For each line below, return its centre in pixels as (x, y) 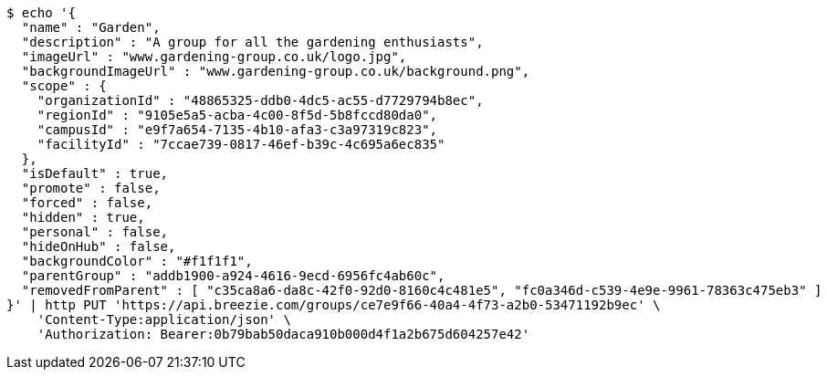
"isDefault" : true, (95, 173)
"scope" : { (64, 86)
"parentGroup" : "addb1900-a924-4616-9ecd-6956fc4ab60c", (233, 276)
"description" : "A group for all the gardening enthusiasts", (252, 42)
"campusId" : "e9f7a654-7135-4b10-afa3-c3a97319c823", (237, 130)
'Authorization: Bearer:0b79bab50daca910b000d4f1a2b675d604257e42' (283, 334)
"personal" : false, (95, 232)
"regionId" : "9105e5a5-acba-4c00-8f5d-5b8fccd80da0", (237, 115)
